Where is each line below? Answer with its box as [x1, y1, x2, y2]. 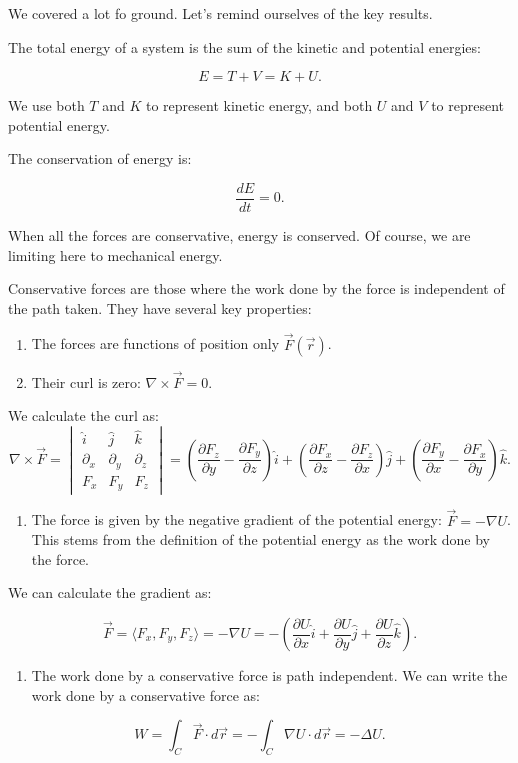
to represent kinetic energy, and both [146, 95, 373, 116]
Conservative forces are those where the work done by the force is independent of [8, 278, 505, 299]
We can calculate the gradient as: [8, 582, 212, 603]
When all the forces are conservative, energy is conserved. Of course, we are [8, 225, 471, 246]
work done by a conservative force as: [31, 684, 260, 705]
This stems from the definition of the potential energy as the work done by [31, 529, 490, 550]
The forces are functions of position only [31, 333, 280, 354]
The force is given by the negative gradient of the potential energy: [31, 509, 442, 530]
